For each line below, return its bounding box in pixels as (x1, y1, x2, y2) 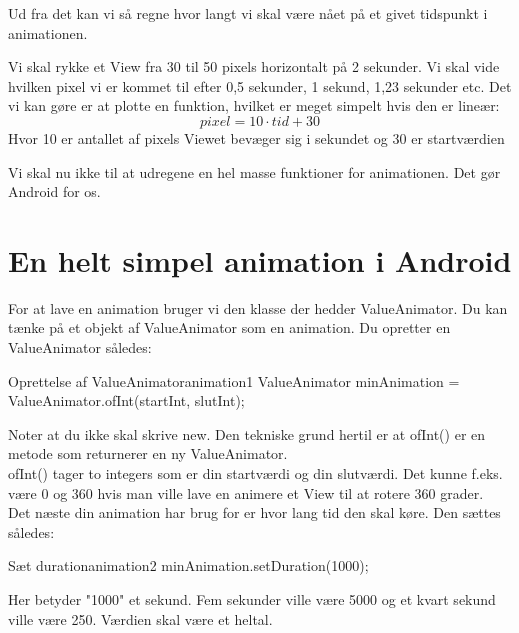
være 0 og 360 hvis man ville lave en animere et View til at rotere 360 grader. (8, 482, 484, 503)
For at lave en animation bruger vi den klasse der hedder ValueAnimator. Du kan (8, 297, 508, 318)
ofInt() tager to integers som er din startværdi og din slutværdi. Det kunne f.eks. (8, 463, 503, 484)
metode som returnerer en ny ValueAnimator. (8, 443, 288, 464)
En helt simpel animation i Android (8, 239, 512, 280)
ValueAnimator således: (8, 337, 152, 358)
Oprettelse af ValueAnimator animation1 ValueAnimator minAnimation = (8, 370, 460, 391)
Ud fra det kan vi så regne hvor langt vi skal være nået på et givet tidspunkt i (8, 3, 488, 23)
